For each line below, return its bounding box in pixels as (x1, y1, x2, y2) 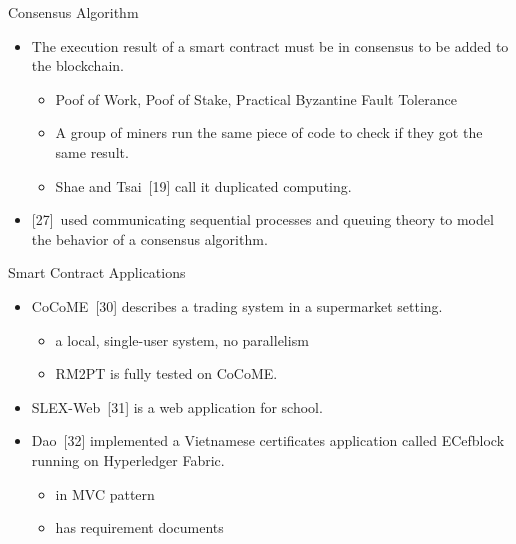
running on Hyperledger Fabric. (31, 449, 225, 470)
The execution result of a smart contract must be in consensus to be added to (31, 35, 509, 56)
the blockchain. (31, 55, 124, 76)
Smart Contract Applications (8, 262, 186, 283)
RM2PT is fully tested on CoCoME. (55, 363, 278, 384)
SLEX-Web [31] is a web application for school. (31, 396, 323, 417)
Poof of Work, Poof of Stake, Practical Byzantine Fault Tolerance (55, 88, 457, 109)
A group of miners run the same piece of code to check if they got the (55, 122, 483, 143)
